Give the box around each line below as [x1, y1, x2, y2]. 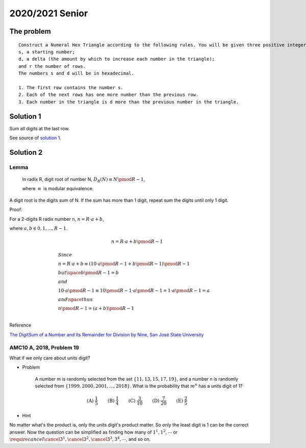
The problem [9, 27, 51, 36]
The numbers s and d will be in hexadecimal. [18, 70, 135, 76]
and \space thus [58, 297, 93, 303]
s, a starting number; [18, 49, 75, 55]
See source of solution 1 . [9, 135, 61, 141]
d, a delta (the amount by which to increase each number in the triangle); [18, 56, 215, 62]
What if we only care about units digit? [9, 355, 90, 361]
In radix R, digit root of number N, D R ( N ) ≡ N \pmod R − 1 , [22, 176, 145, 183]
